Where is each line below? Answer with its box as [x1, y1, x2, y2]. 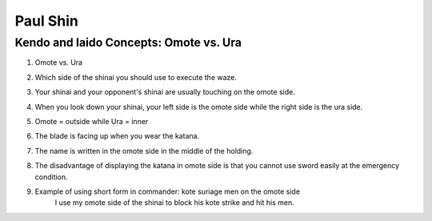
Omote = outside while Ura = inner [34, 116, 149, 126]
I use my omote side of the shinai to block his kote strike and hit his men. [54, 198, 295, 207]
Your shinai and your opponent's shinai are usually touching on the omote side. [34, 87, 295, 97]
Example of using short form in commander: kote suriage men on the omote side [34, 187, 300, 196]
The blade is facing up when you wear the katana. [34, 131, 200, 141]
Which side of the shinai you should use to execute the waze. [34, 72, 238, 82]
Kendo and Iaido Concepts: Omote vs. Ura [14, 35, 242, 50]
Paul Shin [14, 12, 79, 30]
